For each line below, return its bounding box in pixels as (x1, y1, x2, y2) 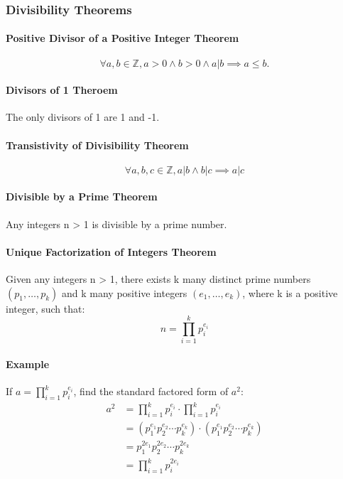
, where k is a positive (242, 285, 338, 300)
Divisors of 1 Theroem (6, 82, 118, 97)
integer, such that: (6, 301, 85, 316)
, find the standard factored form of (73, 384, 229, 399)
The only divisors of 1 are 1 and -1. (6, 109, 160, 124)
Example (6, 356, 50, 371)
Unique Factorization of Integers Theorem (6, 244, 217, 259)
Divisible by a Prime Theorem (6, 189, 158, 204)
